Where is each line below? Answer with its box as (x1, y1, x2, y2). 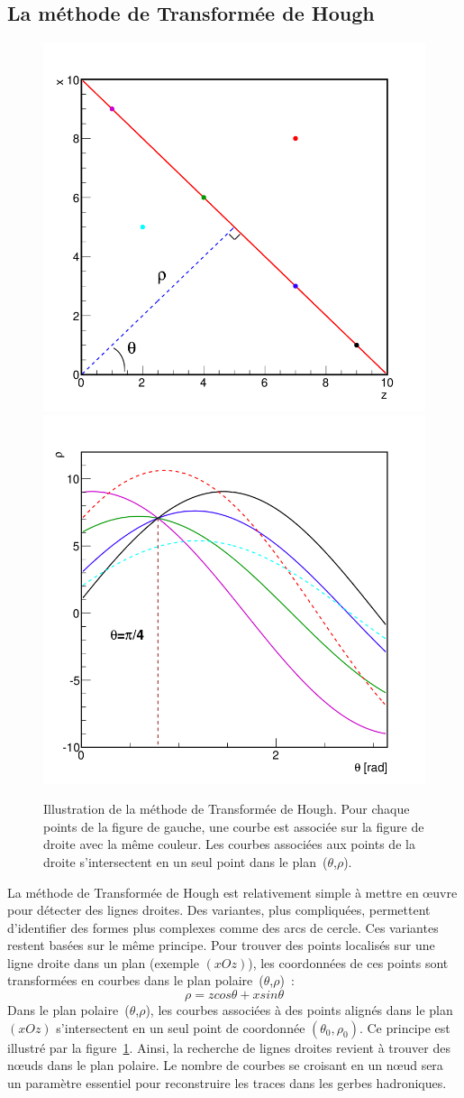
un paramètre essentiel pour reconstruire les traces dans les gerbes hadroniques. (7, 1073, 447, 1092)
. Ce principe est (359, 1018, 450, 1037)
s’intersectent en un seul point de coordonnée (56, 1018, 305, 1037)
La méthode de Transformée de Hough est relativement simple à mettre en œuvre (7, 882, 458, 901)
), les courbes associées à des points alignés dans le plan (145, 1001, 453, 1020)
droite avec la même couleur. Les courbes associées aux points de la (43, 835, 415, 853)
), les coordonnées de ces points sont (248, 953, 449, 972)
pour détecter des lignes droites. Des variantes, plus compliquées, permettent (7, 900, 431, 919)
